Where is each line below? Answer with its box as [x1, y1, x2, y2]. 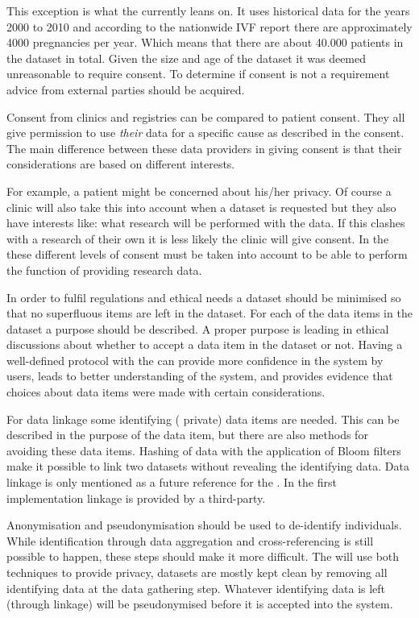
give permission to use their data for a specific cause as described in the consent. [6, 124, 404, 141]
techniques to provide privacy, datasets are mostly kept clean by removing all [6, 564, 388, 580]
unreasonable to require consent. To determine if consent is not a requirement [6, 65, 390, 82]
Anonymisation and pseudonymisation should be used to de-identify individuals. [6, 516, 402, 533]
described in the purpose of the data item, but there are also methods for [6, 426, 368, 443]
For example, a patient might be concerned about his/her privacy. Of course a [6, 182, 392, 199]
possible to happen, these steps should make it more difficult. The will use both [6, 548, 400, 565]
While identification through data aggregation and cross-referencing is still [6, 532, 374, 549]
